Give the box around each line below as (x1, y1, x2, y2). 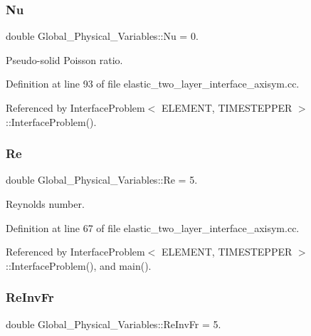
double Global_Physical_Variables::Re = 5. (6, 172, 198, 187)
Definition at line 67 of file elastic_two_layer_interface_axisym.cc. (6, 220, 300, 235)
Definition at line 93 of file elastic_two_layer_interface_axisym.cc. (6, 76, 300, 91)
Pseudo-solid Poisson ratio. (6, 52, 123, 67)
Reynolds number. (6, 196, 85, 211)
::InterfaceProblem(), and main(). (6, 258, 152, 273)
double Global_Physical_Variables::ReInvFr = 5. (6, 316, 221, 331)
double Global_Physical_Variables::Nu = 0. (6, 28, 199, 43)
